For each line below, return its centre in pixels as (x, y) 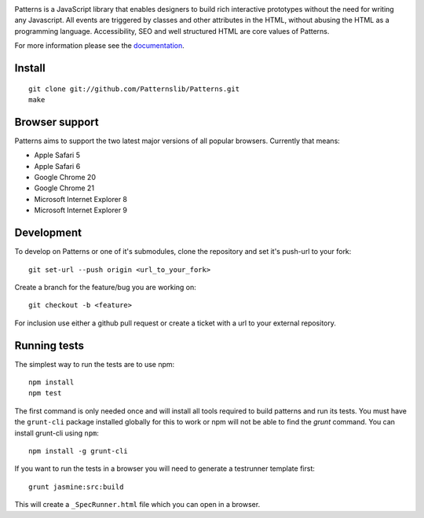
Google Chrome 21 (64, 188)
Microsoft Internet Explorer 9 (81, 210)
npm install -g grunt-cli (79, 451)
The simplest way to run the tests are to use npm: (95, 364)
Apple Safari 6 (57, 166)
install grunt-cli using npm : (57, 433)
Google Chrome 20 (65, 178)
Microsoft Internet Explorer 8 (81, 199)
